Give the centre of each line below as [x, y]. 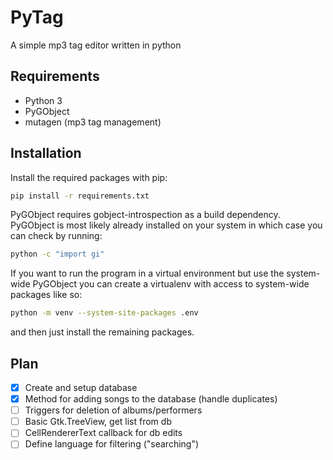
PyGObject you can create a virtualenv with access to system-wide [171, 284]
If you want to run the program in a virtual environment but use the [147, 273]
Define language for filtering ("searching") [112, 444]
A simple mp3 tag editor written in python [96, 45]
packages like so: [46, 295]
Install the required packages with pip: [89, 177]
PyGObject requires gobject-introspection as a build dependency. [145, 215]
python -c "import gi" [57, 254]
